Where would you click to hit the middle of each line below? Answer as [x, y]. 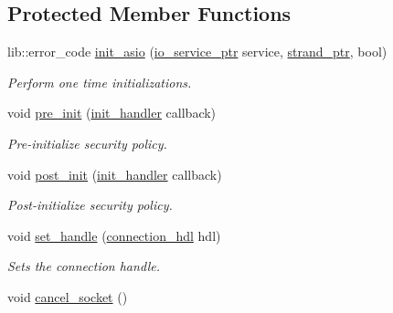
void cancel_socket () [68, 296]
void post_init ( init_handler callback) [115, 174]
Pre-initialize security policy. [87, 143]
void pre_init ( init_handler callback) [112, 113]
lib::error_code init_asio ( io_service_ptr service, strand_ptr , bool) [197, 52]
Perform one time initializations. [100, 82]
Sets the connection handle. [84, 266]
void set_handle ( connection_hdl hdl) [114, 235]
